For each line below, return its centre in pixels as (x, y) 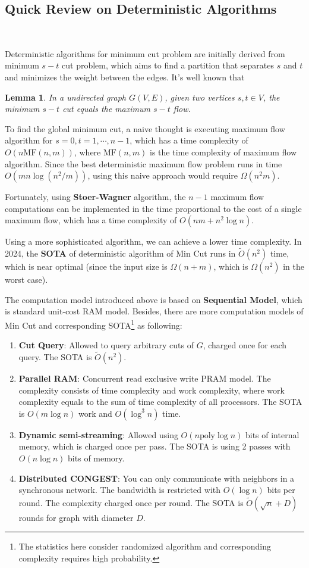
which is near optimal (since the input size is (86, 266)
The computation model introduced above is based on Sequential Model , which (154, 299)
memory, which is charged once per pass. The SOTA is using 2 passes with (154, 446)
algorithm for (29, 140)
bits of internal (272, 434)
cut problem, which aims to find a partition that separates (168, 65)
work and (95, 413)
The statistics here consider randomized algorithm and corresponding (145, 546)
